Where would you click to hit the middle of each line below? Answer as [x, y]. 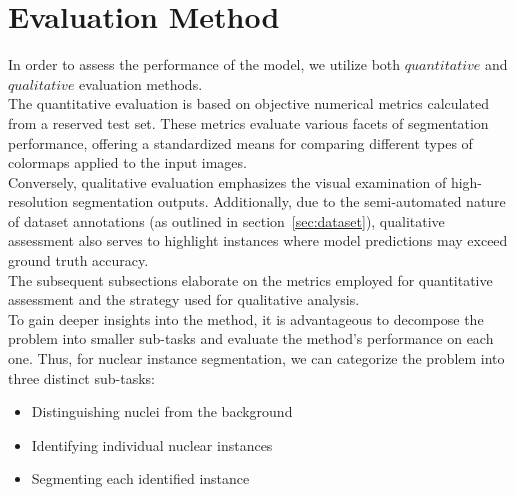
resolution [38, 201]
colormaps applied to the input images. [127, 162]
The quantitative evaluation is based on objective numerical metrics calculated [248, 103]
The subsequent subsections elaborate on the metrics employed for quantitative [250, 279]
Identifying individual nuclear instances [152, 444]
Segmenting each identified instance [140, 478]
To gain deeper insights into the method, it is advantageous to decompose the [246, 318]
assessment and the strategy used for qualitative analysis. [184, 299]
